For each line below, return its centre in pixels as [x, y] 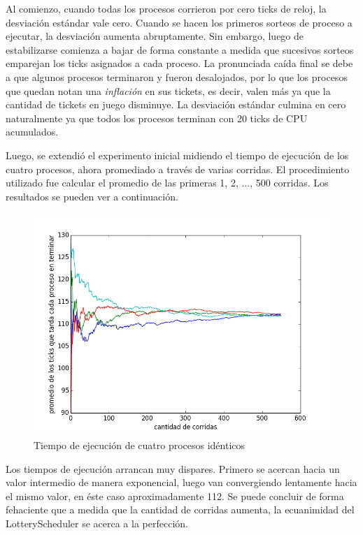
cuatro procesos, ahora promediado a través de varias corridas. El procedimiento [178, 169]
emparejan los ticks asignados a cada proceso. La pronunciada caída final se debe [179, 63]
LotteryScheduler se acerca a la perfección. [97, 523]
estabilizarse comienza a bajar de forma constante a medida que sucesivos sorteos [180, 49]
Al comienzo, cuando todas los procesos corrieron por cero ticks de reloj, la [166, 8]
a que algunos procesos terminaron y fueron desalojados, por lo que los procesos [177, 76]
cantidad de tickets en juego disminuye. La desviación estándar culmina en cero [176, 104]
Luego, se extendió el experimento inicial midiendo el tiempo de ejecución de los [177, 155]
